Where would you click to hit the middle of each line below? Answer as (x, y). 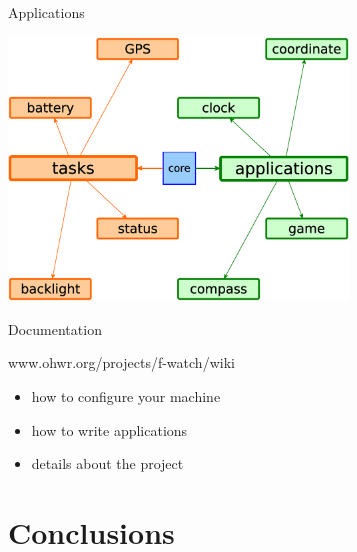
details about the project (107, 463)
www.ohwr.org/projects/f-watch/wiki (121, 362)
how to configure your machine (126, 395)
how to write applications (109, 429)
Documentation (55, 328)
